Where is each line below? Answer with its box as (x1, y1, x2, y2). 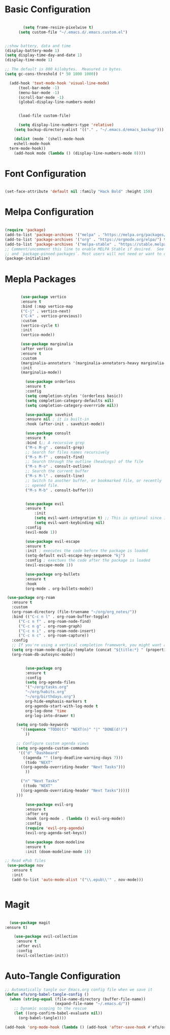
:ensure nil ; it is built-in (25, 417, 89, 422)
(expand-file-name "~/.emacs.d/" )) (54, 1001, 130, 1006)
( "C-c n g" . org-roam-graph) (18, 623, 82, 629)
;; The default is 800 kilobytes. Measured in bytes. (5, 67, 123, 72)
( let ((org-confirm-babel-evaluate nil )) (14, 1011, 103, 1016)
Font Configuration (5, 168, 87, 179)
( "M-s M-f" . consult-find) (25, 455, 85, 460)
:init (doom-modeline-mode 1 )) (25, 849, 92, 854)
